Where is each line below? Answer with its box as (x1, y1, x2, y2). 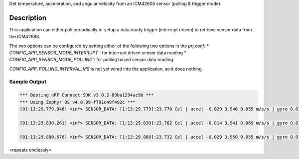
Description (9, 13, 47, 22)
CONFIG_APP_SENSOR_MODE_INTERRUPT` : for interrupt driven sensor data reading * (9, 50, 186, 56)
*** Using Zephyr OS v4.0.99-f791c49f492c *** (19, 99, 136, 105)
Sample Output (9, 78, 47, 85)
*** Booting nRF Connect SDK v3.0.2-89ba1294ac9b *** (19, 92, 154, 98)
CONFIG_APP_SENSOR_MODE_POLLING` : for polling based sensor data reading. (9, 57, 174, 63)
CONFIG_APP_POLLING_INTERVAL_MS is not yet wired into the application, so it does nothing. (9, 66, 203, 72)
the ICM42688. (9, 34, 40, 40)
